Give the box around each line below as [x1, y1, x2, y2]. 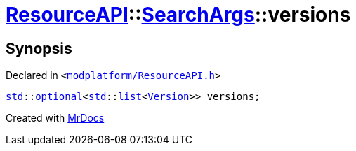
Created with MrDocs [6, 112, 105, 124]
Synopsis [6, 39, 72, 57]
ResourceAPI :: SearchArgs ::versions [6, 3, 351, 27]
